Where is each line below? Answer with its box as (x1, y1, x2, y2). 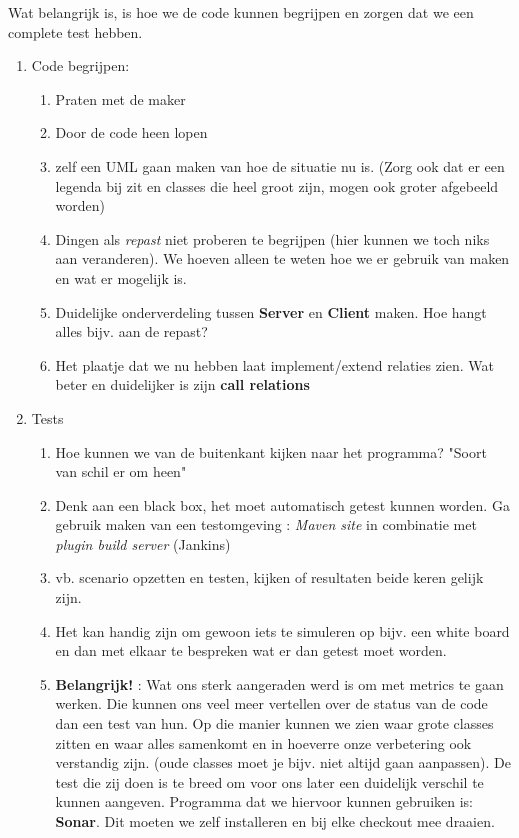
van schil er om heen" (55, 461, 187, 482)
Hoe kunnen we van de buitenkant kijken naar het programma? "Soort (55, 441, 487, 462)
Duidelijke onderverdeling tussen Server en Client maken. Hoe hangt (55, 301, 487, 322)
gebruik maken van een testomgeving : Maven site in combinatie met (55, 514, 477, 535)
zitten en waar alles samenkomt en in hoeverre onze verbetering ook (55, 732, 472, 753)
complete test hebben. (8, 21, 143, 42)
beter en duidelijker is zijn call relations (55, 374, 310, 395)
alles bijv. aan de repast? (55, 321, 208, 342)
